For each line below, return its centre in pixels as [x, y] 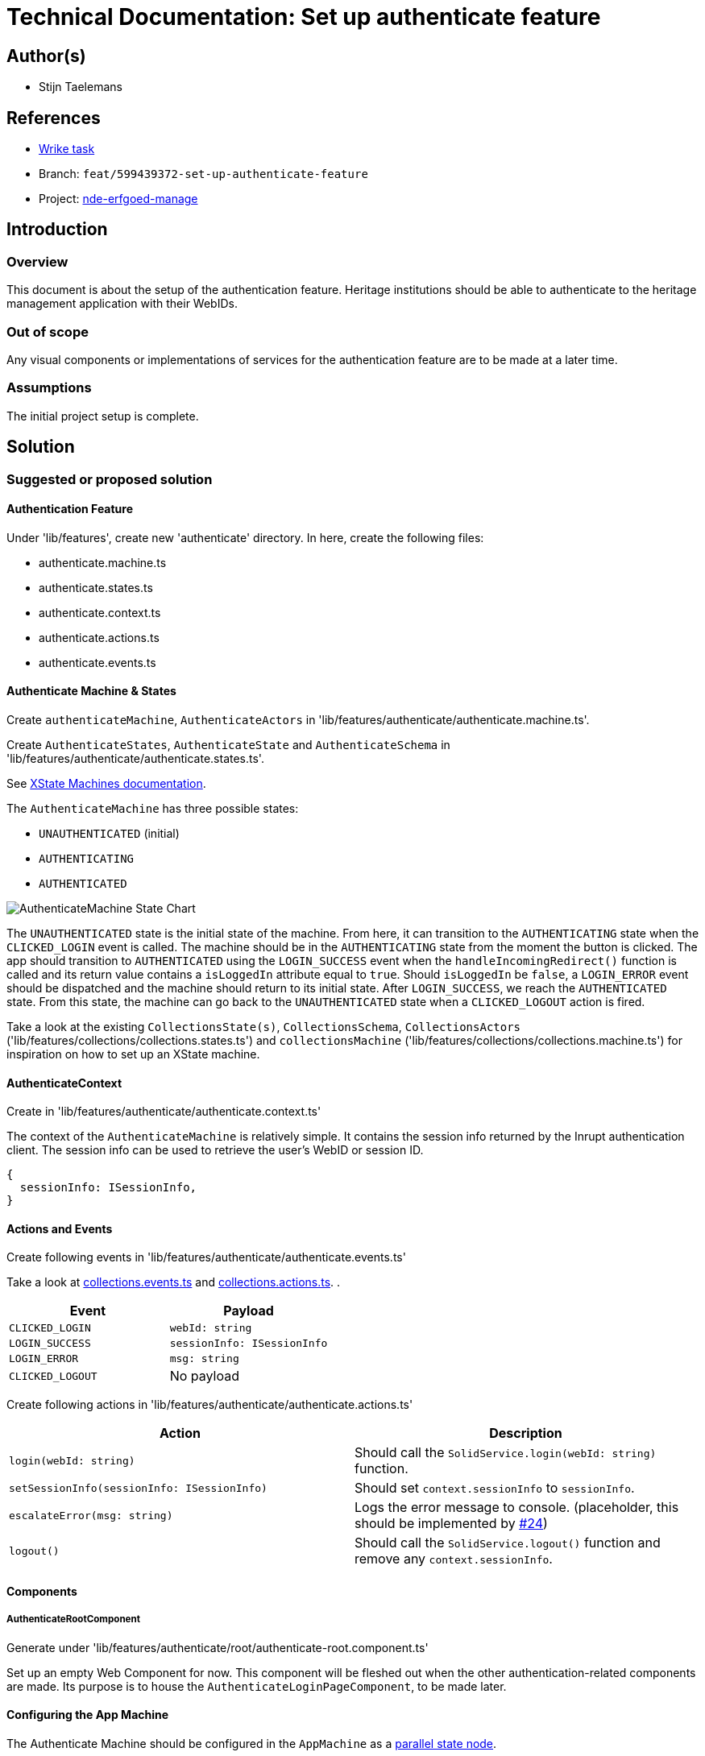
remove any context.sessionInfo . [454, 1559]
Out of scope [48, 331]
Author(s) [46, 56]
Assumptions [49, 388]
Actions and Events [60, 1228]
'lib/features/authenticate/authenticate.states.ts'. [135, 759]
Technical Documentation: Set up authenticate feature [304, 17]
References [54, 118]
